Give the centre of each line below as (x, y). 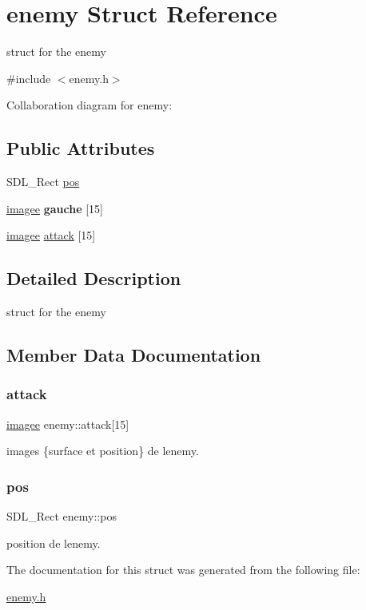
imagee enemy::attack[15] (68, 424)
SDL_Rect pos (43, 182)
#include (29, 78)
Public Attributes (81, 148)
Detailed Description (94, 278)
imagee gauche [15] (55, 208)
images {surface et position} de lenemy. (103, 451)
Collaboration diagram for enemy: (90, 105)
